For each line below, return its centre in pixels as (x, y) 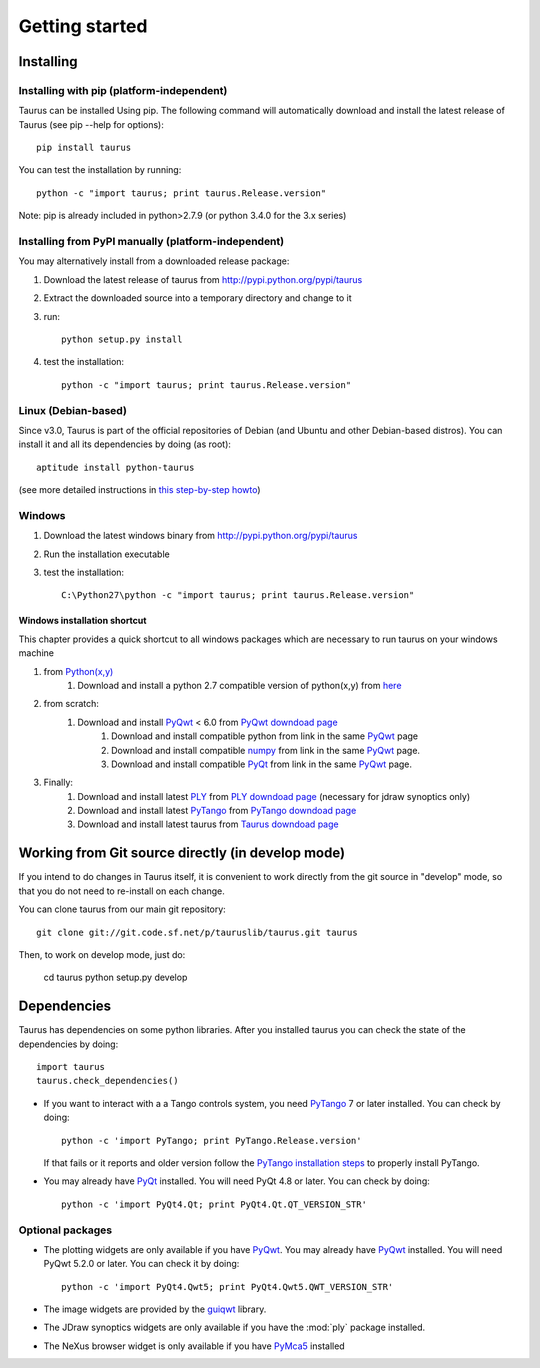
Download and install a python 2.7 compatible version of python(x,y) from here (239, 685)
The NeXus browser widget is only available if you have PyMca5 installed (194, 1346)
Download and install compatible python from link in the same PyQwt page (265, 736)
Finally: (58, 782)
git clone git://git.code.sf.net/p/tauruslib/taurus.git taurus (197, 932)
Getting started (83, 26)
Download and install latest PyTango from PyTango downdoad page (217, 811)
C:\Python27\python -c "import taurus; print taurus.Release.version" (238, 595)
